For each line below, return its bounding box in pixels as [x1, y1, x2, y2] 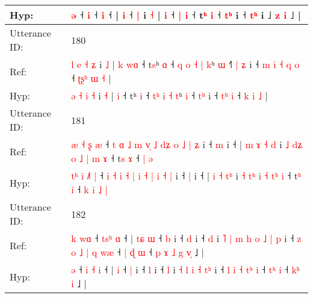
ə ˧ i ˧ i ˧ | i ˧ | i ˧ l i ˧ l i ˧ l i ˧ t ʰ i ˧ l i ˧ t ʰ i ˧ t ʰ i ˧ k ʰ [71, 262, 300, 276]
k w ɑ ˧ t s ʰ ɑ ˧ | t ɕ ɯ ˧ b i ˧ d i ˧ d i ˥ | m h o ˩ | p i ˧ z [71, 231, 302, 245]
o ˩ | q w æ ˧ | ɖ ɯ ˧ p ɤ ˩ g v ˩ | [71, 245, 204, 259]
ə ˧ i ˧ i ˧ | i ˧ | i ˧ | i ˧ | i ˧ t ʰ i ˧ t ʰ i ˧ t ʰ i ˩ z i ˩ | [71, 8, 301, 22]
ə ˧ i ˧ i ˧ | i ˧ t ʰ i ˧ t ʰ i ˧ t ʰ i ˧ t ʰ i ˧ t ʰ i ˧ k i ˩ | [71, 88, 268, 102]
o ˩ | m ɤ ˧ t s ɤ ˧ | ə [71, 151, 153, 165]
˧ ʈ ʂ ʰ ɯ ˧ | [71, 71, 111, 85]
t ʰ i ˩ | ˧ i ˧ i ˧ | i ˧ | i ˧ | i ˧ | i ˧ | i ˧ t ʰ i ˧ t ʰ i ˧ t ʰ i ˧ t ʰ [71, 169, 302, 182]
